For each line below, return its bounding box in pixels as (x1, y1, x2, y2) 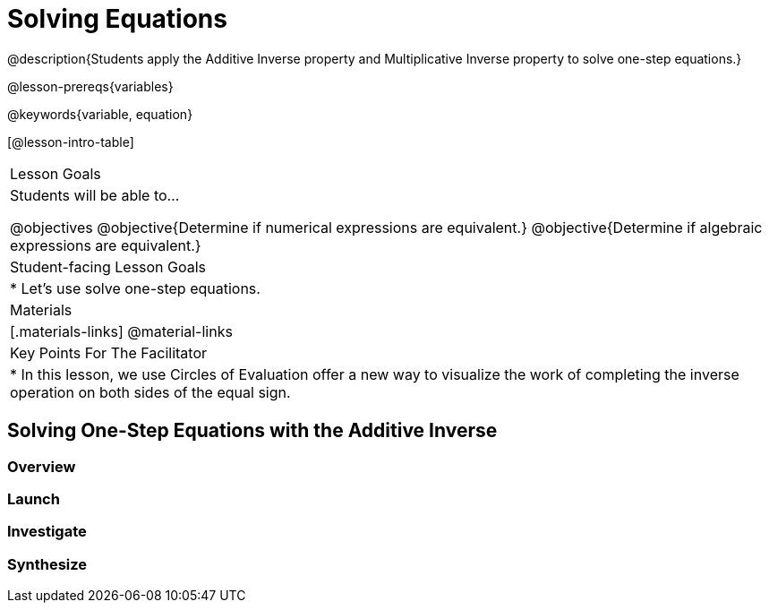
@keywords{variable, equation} (7, 106, 193, 122)
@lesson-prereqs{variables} (7, 78, 174, 94)
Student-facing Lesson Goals (10, 257, 207, 276)
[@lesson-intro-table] (7, 133, 134, 150)
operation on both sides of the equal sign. (10, 382, 291, 401)
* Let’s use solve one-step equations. (10, 279, 261, 297)
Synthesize (7, 554, 88, 573)
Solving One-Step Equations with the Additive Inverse (7, 419, 498, 442)
